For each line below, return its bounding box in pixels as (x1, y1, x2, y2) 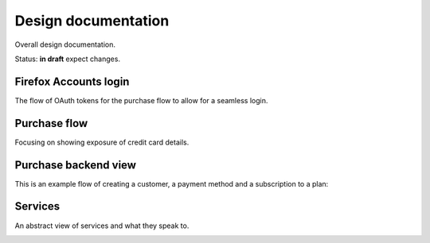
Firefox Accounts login (14, 75, 130, 88)
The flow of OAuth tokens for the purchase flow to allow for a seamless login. (14, 95, 268, 105)
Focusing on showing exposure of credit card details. (14, 137, 190, 147)
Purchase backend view (14, 158, 137, 172)
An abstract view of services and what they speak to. (14, 221, 190, 230)
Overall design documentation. (14, 40, 115, 49)
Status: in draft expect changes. (14, 54, 121, 64)
